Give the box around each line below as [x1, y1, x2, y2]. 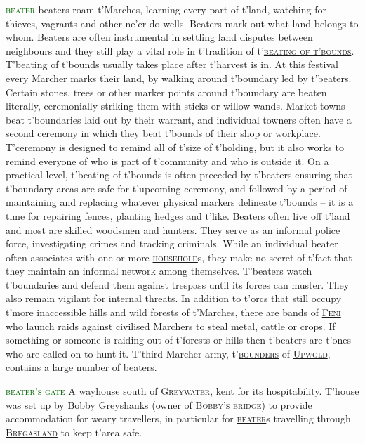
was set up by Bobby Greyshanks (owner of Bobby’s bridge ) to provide [6, 397, 312, 412]
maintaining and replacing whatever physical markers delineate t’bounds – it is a [6, 195, 354, 209]
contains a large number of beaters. [6, 360, 157, 374]
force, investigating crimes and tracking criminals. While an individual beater [6, 236, 338, 251]
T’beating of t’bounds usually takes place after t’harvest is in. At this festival [6, 57, 338, 72]
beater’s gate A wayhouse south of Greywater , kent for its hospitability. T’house [6, 384, 359, 398]
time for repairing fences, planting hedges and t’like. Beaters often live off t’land [6, 208, 350, 223]
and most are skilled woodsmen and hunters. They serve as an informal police [6, 222, 340, 237]
